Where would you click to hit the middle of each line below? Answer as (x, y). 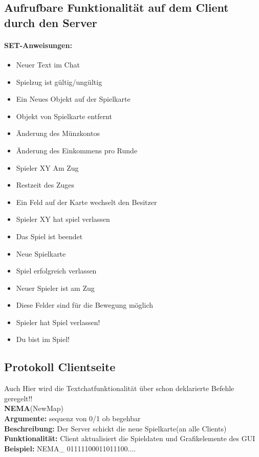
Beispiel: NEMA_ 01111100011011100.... (70, 448)
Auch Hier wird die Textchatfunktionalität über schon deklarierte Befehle (119, 388)
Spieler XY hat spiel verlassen (63, 219)
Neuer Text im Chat (48, 64)
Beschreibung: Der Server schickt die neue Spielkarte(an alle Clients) (115, 428)
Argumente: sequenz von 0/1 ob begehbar (72, 418)
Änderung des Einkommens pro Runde (77, 150)
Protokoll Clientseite (60, 367)
